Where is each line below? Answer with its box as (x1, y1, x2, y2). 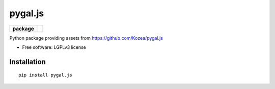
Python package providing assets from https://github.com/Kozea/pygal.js (9, 35, 163, 41)
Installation (9, 57, 46, 66)
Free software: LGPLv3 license (22, 44, 87, 50)
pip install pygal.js (18, 72, 72, 78)
